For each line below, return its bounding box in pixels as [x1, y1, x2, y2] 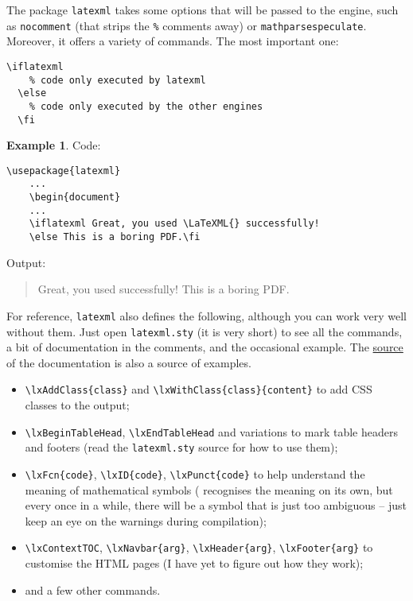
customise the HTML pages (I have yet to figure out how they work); [25, 555, 364, 572]
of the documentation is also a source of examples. [6, 354, 251, 370]
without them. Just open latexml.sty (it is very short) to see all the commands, [6, 323, 403, 339]
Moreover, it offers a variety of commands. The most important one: [6, 33, 339, 49]
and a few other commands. [25, 581, 161, 598]
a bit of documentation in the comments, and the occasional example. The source [6, 339, 403, 355]
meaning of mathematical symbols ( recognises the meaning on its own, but [25, 481, 393, 498]
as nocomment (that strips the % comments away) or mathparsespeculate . [6, 17, 367, 33]
